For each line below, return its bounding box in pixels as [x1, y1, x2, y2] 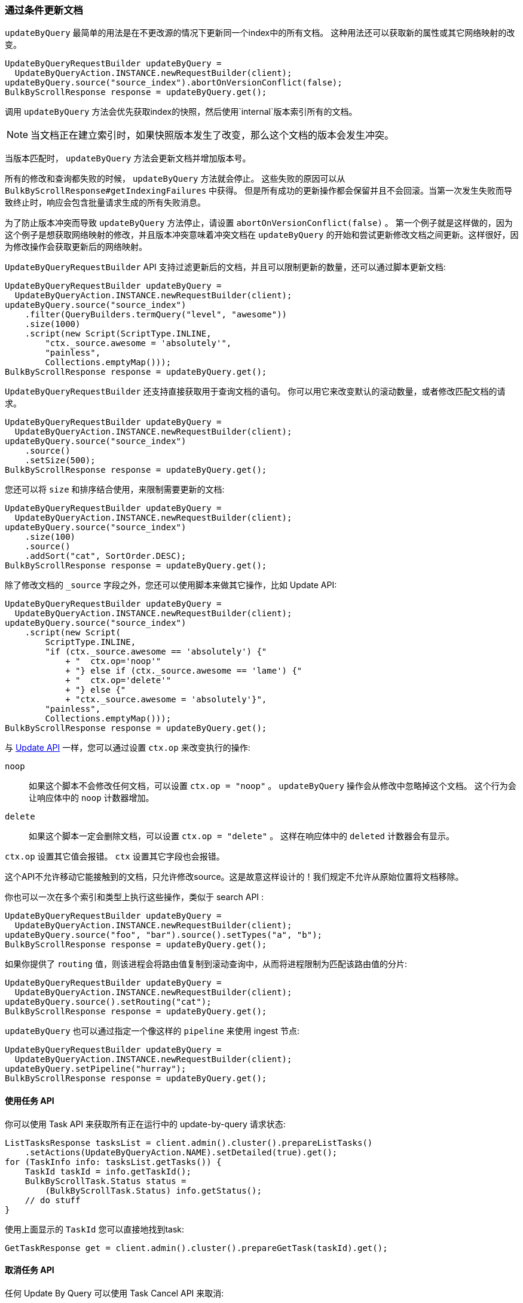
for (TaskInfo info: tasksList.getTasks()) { [5, 1157, 222, 1167]
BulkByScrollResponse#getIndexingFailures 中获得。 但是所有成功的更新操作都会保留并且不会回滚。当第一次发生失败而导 [5, 185, 513, 196]
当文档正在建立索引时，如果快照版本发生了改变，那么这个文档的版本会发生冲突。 [30, 129, 394, 142]
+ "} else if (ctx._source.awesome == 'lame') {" [65, 666, 302, 676]
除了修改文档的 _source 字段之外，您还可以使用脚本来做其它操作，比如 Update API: [5, 580, 337, 591]
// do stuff [25, 1195, 81, 1205]
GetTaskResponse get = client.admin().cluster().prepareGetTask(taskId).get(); [5, 1243, 388, 1253]
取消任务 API [5, 1265, 54, 1276]
